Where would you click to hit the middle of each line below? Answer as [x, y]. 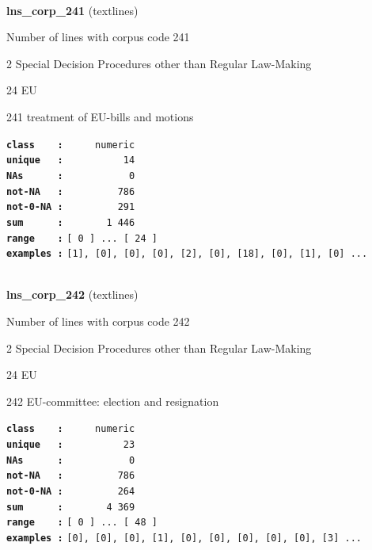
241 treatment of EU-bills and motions [100, 116]
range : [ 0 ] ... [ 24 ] [82, 238]
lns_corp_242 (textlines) [72, 294]
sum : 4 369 [71, 507]
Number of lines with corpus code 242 [98, 321]
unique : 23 [71, 445]
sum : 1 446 [71, 222]
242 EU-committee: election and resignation [113, 401]
